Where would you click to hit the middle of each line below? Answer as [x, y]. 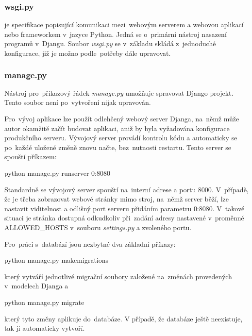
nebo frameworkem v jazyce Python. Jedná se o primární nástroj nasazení [116, 34]
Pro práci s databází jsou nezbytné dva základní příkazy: [90, 244]
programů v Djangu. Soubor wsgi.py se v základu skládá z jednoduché [110, 43]
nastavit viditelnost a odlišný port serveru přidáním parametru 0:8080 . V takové [125, 208]
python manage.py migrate [44, 302]
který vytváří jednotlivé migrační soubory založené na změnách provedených [118, 276]
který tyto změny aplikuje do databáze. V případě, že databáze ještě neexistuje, [124, 318]
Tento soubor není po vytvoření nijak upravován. [78, 102]
